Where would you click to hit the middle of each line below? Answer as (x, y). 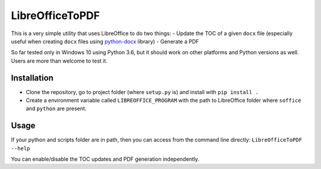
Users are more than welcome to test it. (59, 61)
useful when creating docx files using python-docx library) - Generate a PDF (105, 41)
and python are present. (56, 109)
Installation (32, 78)
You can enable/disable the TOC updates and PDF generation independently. (105, 159)
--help (21, 148)
